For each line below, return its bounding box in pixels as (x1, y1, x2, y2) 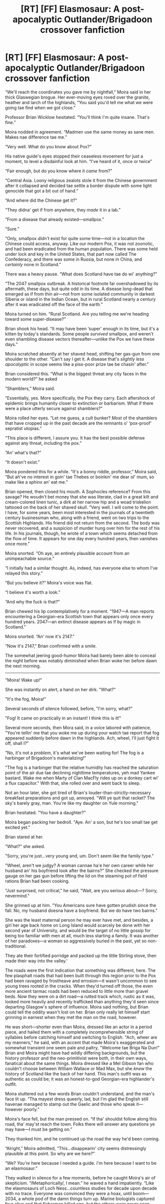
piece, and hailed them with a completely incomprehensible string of (5, 1029, 144, 1035)
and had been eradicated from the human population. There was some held (5, 246, 158, 251)
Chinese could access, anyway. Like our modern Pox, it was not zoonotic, (5, 241, 154, 246)
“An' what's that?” (5, 449, 42, 455)
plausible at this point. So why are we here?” (5, 1150, 95, 1156)
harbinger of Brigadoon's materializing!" (5, 755, 86, 761)
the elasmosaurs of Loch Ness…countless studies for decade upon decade (5, 1185, 157, 1191)
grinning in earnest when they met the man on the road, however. (5, 1014, 137, 1020)
